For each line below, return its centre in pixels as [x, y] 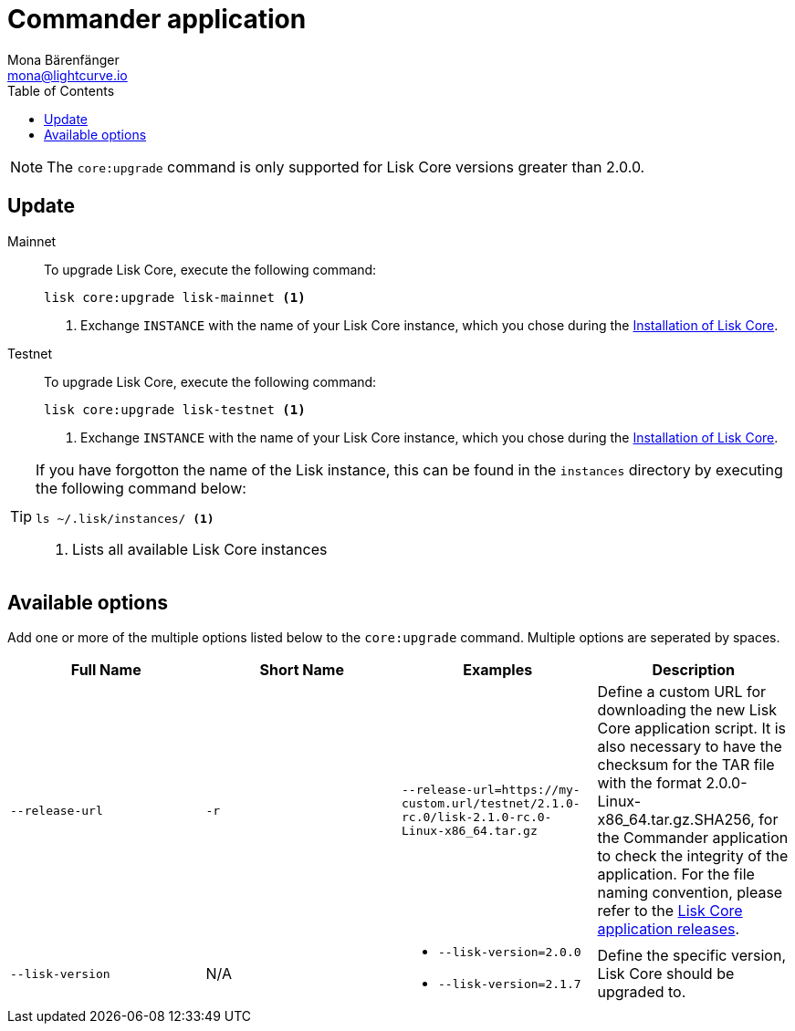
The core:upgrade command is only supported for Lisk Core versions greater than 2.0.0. [346, 167]
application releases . [669, 929]
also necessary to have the [690, 747]
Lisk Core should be [666, 974]
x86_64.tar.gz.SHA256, [676, 820]
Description [693, 670]
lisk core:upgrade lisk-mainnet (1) [175, 297]
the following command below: [141, 488]
